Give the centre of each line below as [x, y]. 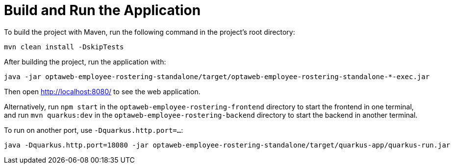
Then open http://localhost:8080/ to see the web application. [102, 91]
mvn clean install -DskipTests [64, 47]
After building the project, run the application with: [85, 62]
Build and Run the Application [102, 10]
